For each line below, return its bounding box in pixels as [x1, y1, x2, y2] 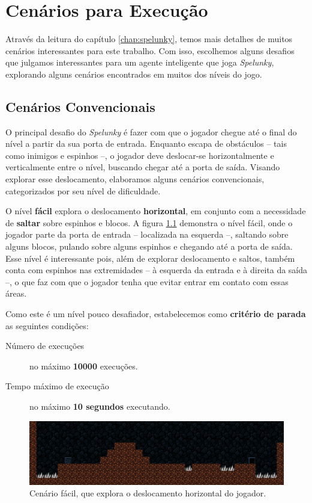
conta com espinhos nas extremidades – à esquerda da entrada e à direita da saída [5, 264, 308, 276]
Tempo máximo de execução [5, 380, 109, 392]
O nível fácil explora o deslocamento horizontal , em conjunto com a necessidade [5, 205, 306, 217]
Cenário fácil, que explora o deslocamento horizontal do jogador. [29, 487, 266, 499]
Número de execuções [5, 339, 85, 352]
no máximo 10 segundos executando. [29, 400, 170, 412]
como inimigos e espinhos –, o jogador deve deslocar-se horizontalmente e [5, 149, 274, 161]
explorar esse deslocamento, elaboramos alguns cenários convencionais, [5, 173, 265, 185]
